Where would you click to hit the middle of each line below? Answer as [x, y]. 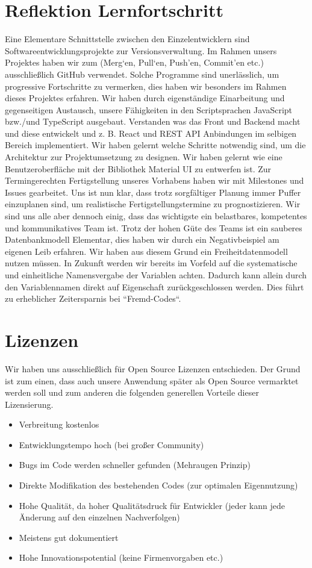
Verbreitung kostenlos [59, 424]
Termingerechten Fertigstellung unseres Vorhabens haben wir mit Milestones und [154, 180]
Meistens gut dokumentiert [69, 537]
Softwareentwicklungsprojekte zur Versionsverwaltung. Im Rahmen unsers [141, 50]
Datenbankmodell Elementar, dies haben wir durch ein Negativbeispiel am [142, 239]
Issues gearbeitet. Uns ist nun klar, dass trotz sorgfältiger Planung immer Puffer [153, 192]
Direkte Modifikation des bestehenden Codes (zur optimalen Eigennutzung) [158, 485]
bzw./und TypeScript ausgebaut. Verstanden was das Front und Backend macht [153, 121]
